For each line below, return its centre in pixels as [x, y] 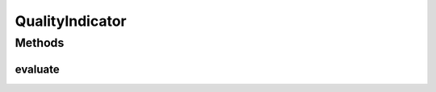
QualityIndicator [71, 21]
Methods [40, 43]
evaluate [37, 69]
